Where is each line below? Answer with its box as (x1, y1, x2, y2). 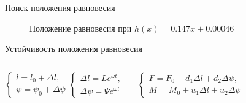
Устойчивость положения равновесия (5, 42, 142, 55)
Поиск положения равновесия (5, 1, 115, 13)
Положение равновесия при (29, 21, 132, 34)
